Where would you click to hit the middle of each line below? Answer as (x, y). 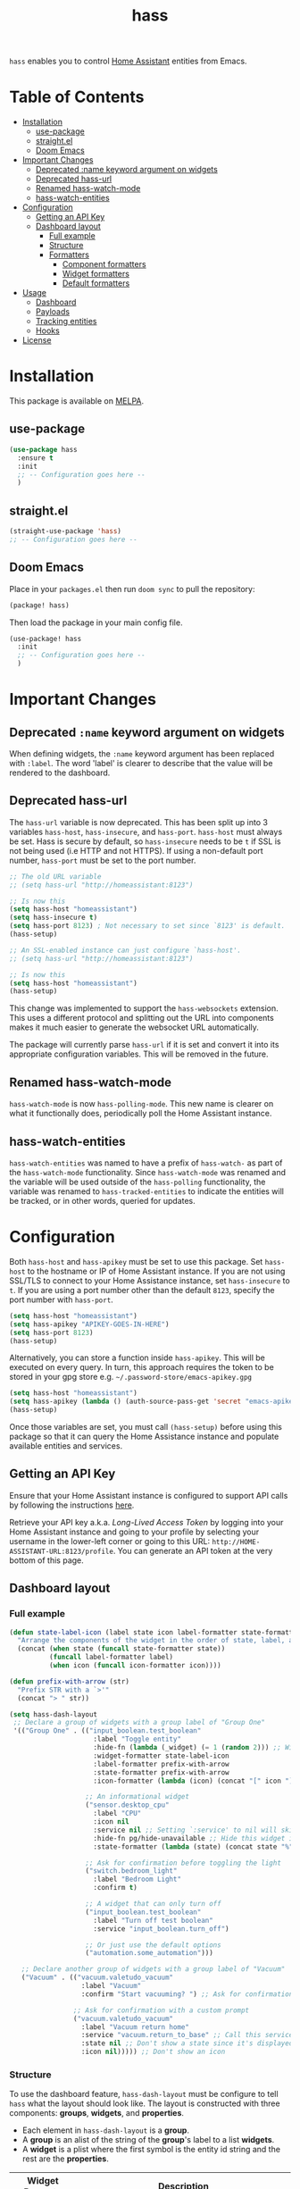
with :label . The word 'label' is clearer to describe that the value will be (141, 763)
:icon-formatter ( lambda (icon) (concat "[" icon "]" (195, 1781)
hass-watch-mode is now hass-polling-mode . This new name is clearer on (142, 1104)
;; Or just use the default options (153, 1945)
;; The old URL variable (55, 876)
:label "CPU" (117, 1814)
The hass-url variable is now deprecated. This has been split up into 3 (138, 822)
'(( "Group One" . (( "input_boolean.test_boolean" (107, 1731)
